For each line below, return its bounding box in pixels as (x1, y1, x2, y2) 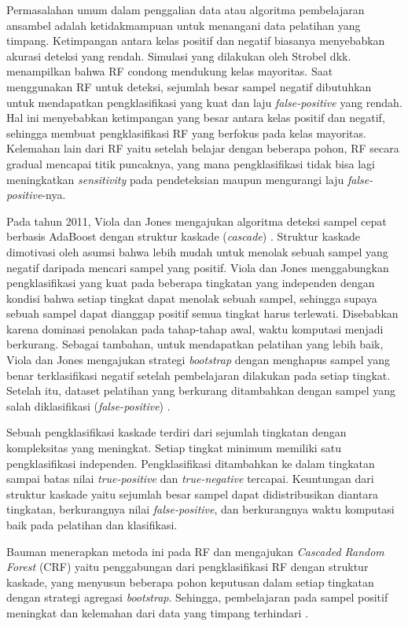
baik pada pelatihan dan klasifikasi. (6, 517, 178, 532)
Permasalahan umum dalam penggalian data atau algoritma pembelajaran (6, 2, 365, 17)
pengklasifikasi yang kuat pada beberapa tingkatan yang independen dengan (6, 274, 375, 291)
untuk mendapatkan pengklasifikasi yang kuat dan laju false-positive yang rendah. (6, 94, 402, 110)
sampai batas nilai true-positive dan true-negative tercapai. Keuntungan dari (6, 470, 374, 487)
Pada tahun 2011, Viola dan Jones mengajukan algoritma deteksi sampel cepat (6, 212, 387, 229)
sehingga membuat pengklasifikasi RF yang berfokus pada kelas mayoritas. (6, 124, 366, 141)
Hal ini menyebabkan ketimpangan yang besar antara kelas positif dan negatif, (6, 109, 385, 126)
